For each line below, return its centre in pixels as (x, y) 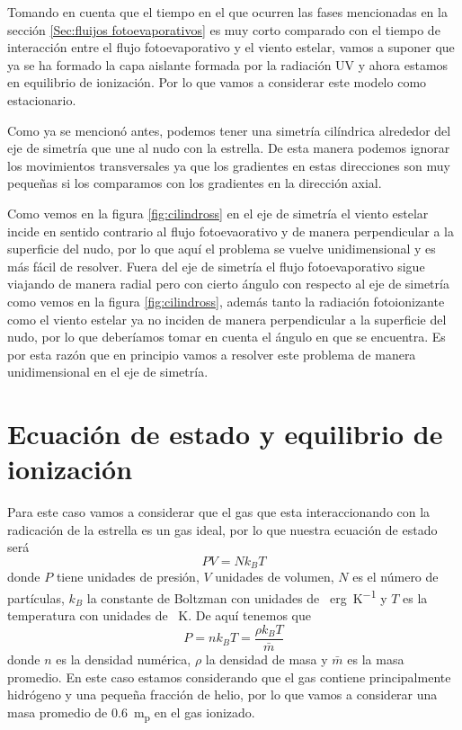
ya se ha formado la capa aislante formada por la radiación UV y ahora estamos (228, 64)
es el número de (395, 577)
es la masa (376, 659)
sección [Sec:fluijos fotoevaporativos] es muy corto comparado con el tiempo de (224, 29)
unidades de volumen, (275, 577)
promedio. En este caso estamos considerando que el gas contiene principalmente (229, 677)
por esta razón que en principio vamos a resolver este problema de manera (212, 354)
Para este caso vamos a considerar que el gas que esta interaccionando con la (219, 512)
